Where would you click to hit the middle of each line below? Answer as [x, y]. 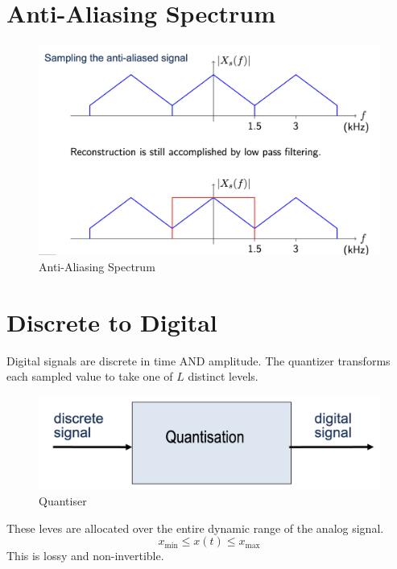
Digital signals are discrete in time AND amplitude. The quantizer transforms [198, 360]
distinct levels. [223, 376]
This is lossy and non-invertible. [85, 556]
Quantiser [63, 501]
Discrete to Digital [112, 322]
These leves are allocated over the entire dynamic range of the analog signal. [195, 528]
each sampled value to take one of [90, 376]
